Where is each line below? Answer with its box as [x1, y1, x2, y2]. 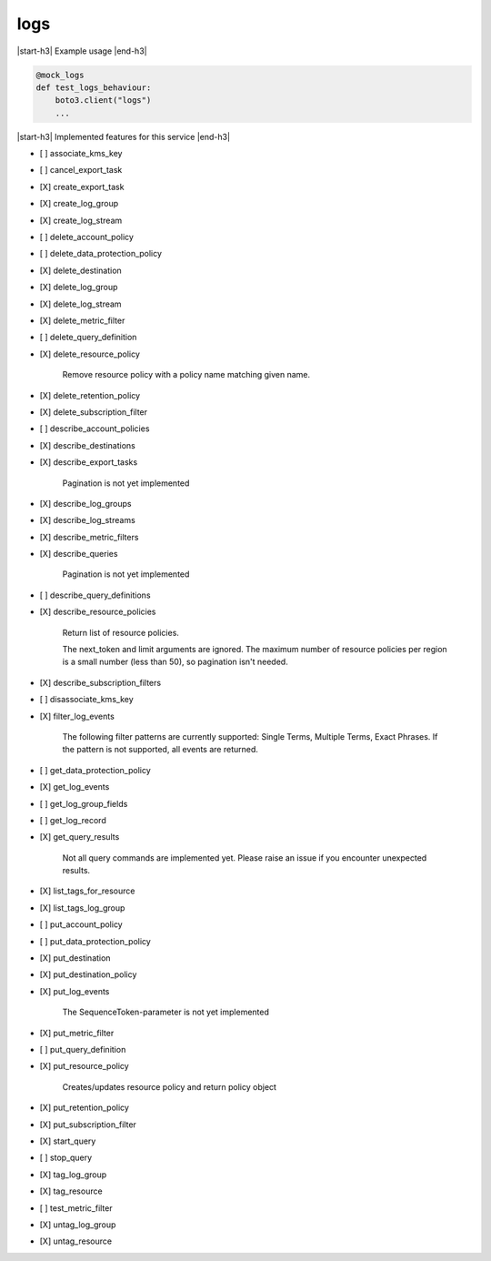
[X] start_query [39, 1135, 96, 1146]
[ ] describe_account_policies [39, 423, 150, 434]
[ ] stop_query [39, 1152, 93, 1164]
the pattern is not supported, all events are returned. [62, 744, 259, 755]
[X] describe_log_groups [39, 498, 132, 509]
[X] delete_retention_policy [39, 389, 141, 400]
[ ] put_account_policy [39, 919, 123, 930]
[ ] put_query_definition [39, 1044, 126, 1054]
